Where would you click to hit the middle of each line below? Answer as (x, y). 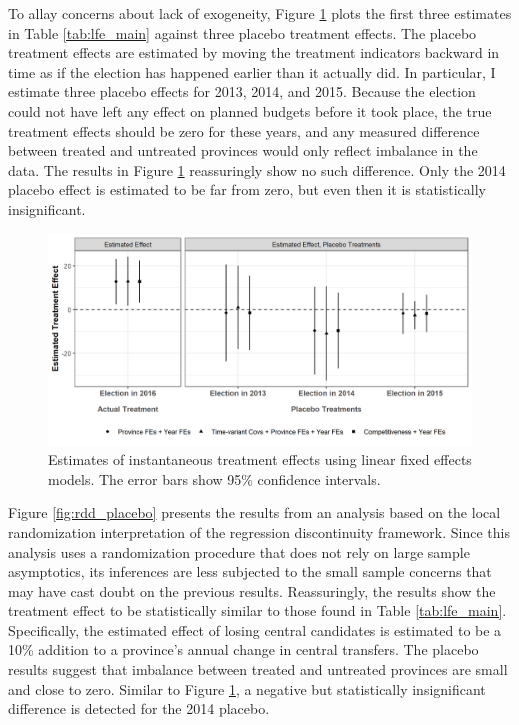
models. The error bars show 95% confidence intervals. (214, 478)
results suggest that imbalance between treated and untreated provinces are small (258, 669)
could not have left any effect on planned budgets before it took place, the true (250, 110)
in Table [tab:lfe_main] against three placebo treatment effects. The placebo (242, 32)
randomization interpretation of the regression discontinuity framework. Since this (259, 531)
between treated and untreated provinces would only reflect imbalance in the (243, 150)
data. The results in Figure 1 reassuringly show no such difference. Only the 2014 (257, 169)
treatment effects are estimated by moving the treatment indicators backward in (254, 52)
